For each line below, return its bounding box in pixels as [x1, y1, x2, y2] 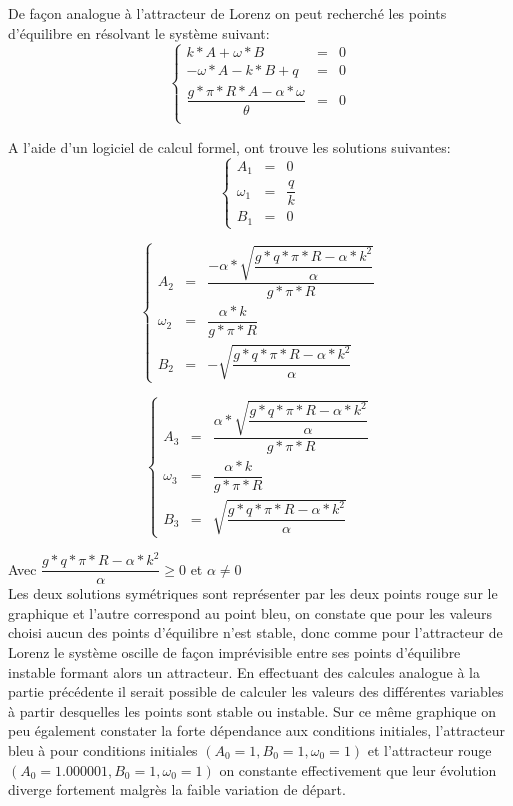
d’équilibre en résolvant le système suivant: [8, 22, 270, 43]
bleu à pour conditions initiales [8, 739, 198, 760]
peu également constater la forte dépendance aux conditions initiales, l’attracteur [8, 720, 506, 741]
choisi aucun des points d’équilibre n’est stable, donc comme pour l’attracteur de [8, 622, 503, 643]
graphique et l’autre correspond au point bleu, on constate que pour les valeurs [8, 602, 492, 623]
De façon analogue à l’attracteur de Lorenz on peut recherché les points [8, 3, 447, 23]
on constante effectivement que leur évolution [219, 759, 497, 780]
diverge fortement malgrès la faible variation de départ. [8, 779, 346, 800]
